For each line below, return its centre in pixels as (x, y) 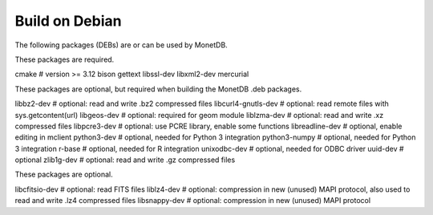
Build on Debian (68, 21)
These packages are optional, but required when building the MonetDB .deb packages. (158, 89)
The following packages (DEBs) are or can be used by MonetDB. (121, 45)
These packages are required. (65, 59)
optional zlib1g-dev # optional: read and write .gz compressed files (125, 160)
